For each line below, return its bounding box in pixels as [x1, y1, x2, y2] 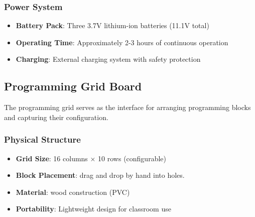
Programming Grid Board [4, 78, 142, 94]
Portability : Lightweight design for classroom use [16, 203, 171, 214]
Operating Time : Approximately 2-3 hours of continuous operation [16, 37, 228, 47]
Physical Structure [4, 133, 81, 146]
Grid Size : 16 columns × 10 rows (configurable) [16, 153, 166, 163]
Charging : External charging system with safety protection [16, 54, 201, 64]
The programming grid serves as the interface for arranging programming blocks [4, 102, 251, 113]
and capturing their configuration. [4, 112, 108, 122]
